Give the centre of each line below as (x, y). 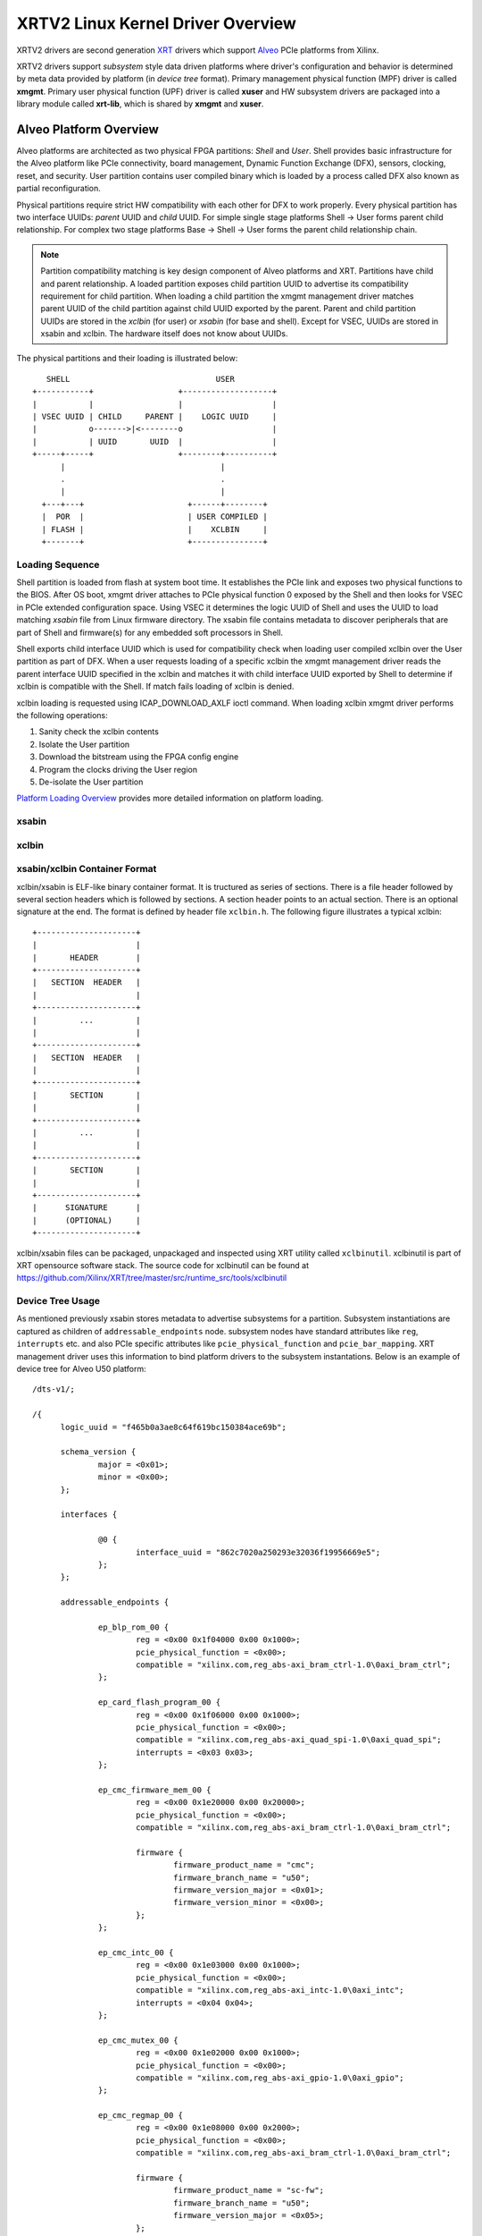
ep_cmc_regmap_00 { (141, 2116)
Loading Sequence (58, 564)
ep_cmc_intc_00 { (136, 1953)
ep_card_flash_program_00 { (160, 1702)
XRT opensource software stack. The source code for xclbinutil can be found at (163, 1265)
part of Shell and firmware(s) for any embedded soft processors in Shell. (150, 632)
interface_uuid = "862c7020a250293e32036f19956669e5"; (258, 1552)
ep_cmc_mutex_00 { (138, 2040)
